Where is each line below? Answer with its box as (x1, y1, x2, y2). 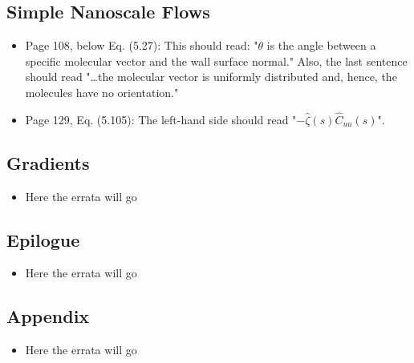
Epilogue (6, 227, 80, 252)
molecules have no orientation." (25, 83, 179, 100)
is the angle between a (266, 37, 376, 54)
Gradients (6, 150, 90, 175)
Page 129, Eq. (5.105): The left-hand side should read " (25, 111, 297, 127)
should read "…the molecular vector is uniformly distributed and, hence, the (25, 68, 397, 85)
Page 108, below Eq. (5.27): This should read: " (25, 37, 258, 54)
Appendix (6, 304, 90, 329)
